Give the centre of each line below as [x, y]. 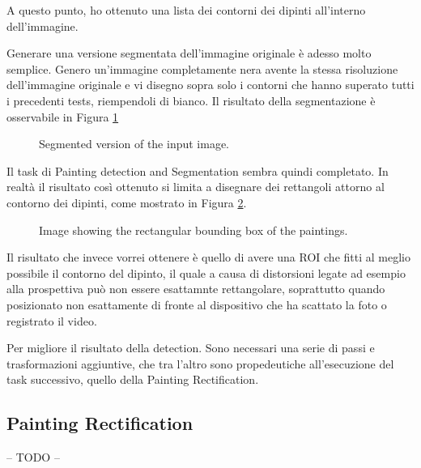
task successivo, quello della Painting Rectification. [133, 379]
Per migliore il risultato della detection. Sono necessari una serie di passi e [191, 348]
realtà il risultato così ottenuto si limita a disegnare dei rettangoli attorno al [196, 187]
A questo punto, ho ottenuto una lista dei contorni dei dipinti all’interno [186, 10]
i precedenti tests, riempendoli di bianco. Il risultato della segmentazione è [191, 100]
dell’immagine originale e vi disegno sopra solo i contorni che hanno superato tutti [210, 85]
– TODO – [33, 457]
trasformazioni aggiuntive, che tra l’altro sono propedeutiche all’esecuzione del [200, 363]
